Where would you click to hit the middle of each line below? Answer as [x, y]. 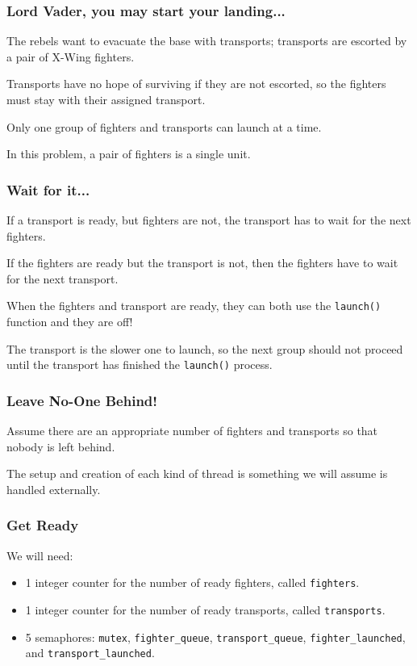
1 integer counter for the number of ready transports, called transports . [205, 609]
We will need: [40, 555]
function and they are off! [70, 322]
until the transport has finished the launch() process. [140, 364]
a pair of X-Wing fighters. [71, 56]
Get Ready [43, 525]
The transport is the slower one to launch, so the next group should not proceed [205, 348]
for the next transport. [63, 278]
